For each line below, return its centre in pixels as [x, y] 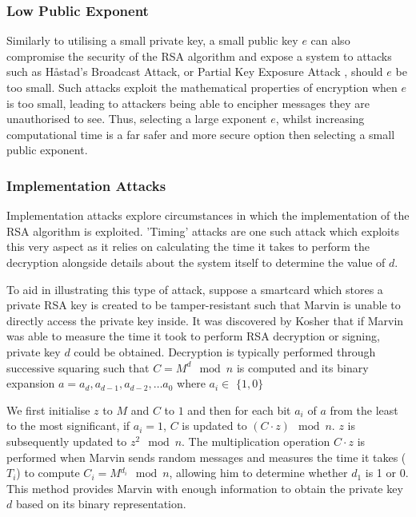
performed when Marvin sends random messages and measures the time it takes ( [206, 457]
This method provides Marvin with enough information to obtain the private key [205, 488]
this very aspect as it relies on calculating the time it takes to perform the [188, 247]
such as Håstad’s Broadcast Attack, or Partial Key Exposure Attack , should [195, 72]
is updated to [214, 426]
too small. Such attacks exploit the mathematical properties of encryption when [202, 87]
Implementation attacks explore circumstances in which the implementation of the [208, 215]
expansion [31, 383]
